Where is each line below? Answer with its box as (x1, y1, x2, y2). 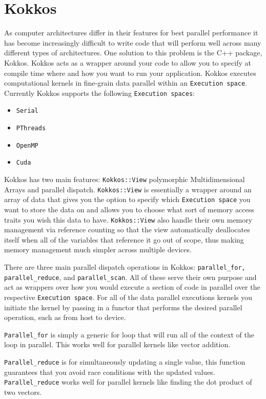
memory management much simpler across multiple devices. (4, 244, 192, 255)
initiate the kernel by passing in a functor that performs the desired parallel (4, 302, 242, 312)
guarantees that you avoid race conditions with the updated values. (4, 366, 215, 377)
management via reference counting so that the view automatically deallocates (4, 224, 250, 235)
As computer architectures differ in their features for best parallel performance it (4, 27, 258, 38)
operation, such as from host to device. (4, 312, 126, 323)
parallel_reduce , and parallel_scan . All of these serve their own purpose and (4, 271, 257, 282)
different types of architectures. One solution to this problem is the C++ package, (4, 47, 262, 58)
